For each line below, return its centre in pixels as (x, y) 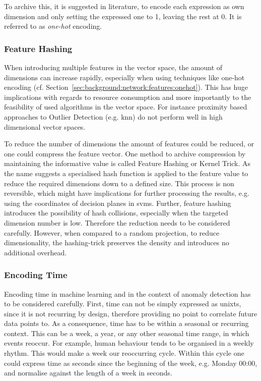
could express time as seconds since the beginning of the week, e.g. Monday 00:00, (131, 363)
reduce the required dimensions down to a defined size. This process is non (119, 183)
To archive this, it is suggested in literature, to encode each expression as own (124, 6)
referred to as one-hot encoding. (53, 26)
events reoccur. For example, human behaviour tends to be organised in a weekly (129, 343)
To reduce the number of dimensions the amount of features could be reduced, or (129, 144)
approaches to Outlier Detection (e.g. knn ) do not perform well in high (113, 116)
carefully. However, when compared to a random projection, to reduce (112, 232)
